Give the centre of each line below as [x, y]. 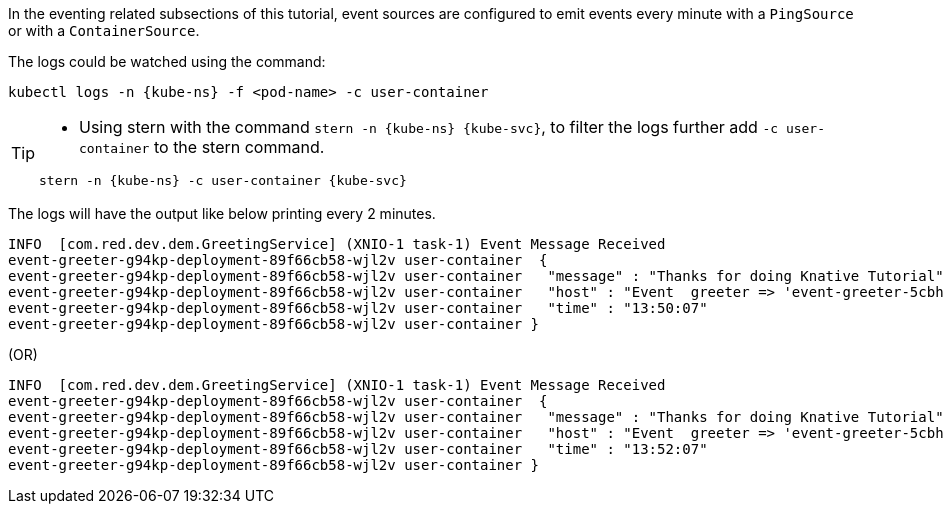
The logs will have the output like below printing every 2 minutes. [222, 213]
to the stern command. [239, 147]
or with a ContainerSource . [104, 30]
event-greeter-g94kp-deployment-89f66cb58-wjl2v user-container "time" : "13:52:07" [358, 449]
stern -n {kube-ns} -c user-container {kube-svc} [223, 180]
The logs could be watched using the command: [167, 61]
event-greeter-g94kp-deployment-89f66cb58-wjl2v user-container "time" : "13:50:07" [358, 308]
